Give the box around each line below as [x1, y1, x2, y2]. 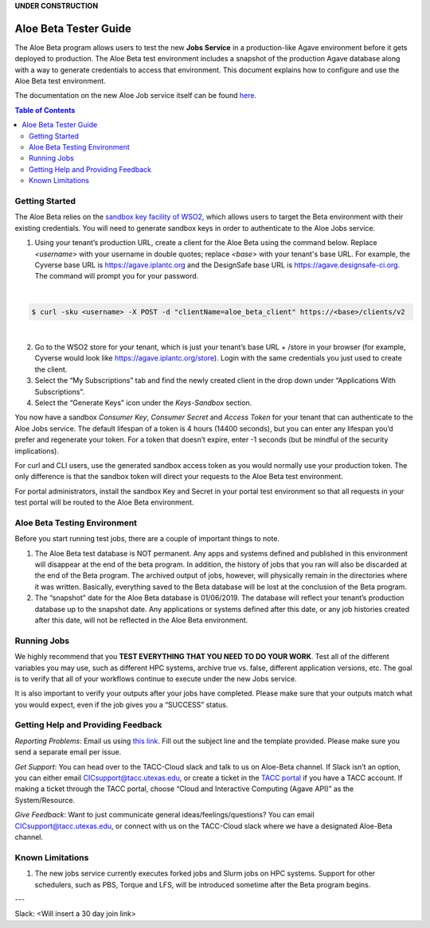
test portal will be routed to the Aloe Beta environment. [14, 497, 194, 507]
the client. [34, 365, 68, 374]
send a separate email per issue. [14, 747, 122, 757]
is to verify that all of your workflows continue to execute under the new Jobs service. [14, 673, 298, 684]
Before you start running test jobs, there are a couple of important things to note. [14, 534, 280, 544]
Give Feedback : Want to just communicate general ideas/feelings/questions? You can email [14, 810, 315, 820]
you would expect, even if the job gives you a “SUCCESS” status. [14, 700, 229, 709]
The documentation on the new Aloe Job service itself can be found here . [14, 91, 257, 100]
